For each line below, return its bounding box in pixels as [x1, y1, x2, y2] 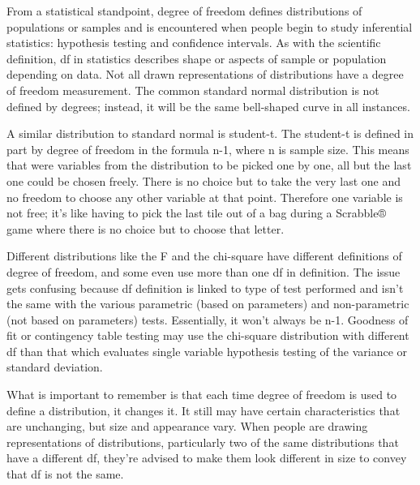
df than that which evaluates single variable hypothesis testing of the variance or [6, 342, 408, 359]
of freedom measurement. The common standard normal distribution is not [6, 81, 379, 98]
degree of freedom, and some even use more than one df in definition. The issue [6, 263, 401, 280]
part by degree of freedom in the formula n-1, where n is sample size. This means [6, 140, 409, 157]
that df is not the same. [6, 466, 124, 483]
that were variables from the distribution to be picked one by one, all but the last [6, 157, 412, 174]
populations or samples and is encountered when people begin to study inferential [6, 18, 413, 35]
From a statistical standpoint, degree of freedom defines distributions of [6, 2, 362, 19]
